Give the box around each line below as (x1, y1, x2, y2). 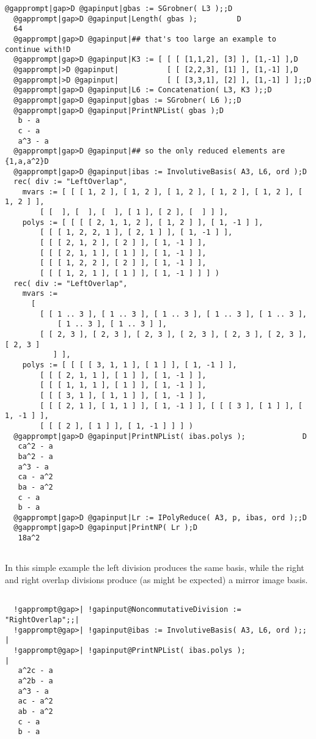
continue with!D (5, 45, 71, 54)
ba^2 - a (18, 452, 53, 461)
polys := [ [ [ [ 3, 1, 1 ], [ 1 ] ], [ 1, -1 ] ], (22, 360, 237, 369)
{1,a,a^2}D (5, 156, 49, 166)
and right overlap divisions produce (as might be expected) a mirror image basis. (5, 573, 308, 586)
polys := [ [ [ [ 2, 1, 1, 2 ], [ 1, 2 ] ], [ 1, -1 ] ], (22, 218, 263, 227)
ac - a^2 (18, 697, 53, 706)
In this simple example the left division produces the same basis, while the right (5, 561, 304, 574)
